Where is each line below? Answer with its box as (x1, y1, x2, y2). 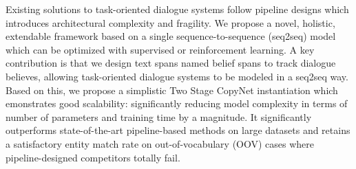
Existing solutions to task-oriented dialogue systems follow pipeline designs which (6, 2, 349, 16)
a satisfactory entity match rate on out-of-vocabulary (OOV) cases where (6, 136, 315, 150)
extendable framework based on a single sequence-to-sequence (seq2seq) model (6, 29, 336, 43)
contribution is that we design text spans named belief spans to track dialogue (6, 56, 336, 70)
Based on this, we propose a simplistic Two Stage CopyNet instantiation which (6, 82, 338, 97)
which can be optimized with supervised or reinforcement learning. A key (6, 42, 315, 56)
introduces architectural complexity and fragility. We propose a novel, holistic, (6, 15, 335, 30)
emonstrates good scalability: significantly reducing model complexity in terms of (6, 96, 348, 111)
